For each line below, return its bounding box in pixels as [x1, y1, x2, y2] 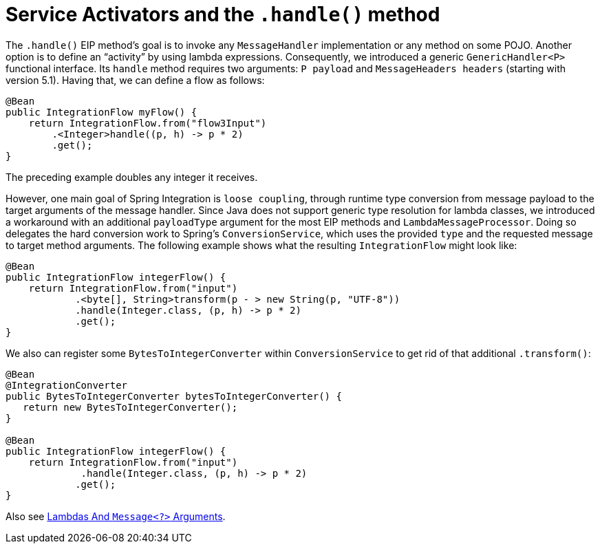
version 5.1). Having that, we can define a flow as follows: [6, 74, 265, 86]
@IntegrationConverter [6, 379, 128, 391]
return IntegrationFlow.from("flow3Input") [28, 117, 267, 129]
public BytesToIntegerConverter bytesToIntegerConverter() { [6, 390, 342, 402]
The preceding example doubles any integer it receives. [6, 171, 258, 183]
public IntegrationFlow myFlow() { [6, 106, 197, 118]
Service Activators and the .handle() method [6, 3, 440, 26]
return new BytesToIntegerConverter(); [23, 401, 238, 413]
